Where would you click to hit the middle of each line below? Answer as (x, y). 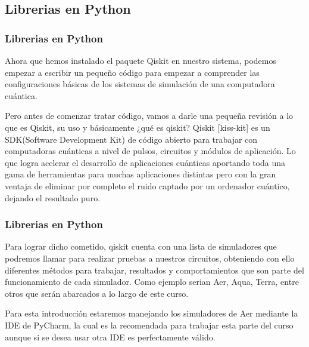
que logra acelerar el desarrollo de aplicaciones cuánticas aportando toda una (145, 162)
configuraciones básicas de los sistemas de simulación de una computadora (140, 84)
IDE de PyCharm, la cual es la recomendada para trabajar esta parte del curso (149, 325)
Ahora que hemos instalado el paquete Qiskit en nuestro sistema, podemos (141, 60)
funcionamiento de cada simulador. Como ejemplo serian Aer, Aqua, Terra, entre (152, 282)
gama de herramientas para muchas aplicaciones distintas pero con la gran (141, 174)
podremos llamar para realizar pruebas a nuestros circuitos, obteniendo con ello (150, 258)
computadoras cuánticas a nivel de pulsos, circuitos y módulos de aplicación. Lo (150, 151)
